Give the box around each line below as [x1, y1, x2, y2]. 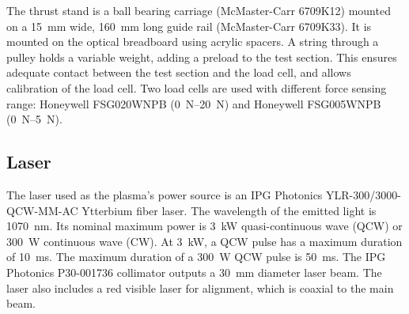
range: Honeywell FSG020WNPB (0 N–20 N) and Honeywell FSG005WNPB [6, 95, 381, 112]
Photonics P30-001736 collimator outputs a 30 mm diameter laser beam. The [6, 263, 382, 280]
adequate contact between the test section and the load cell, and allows [6, 64, 351, 81]
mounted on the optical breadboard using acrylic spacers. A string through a [6, 33, 379, 50]
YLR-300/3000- [326, 186, 401, 202]
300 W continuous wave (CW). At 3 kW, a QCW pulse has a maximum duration [6, 233, 403, 249]
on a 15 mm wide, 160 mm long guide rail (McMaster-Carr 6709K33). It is [6, 17, 372, 34]
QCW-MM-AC [6, 202, 78, 218]
